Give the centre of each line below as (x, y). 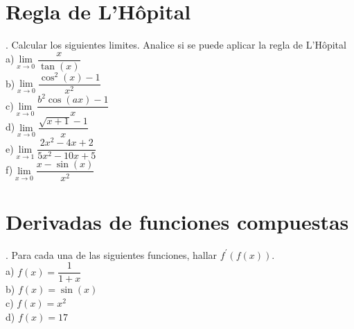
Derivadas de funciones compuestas (177, 221)
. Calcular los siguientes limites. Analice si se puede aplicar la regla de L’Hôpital (176, 45)
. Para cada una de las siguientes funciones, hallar (112, 254)
